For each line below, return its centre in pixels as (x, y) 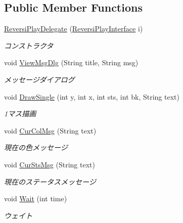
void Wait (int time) (36, 198)
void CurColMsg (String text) (50, 130)
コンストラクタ (29, 45)
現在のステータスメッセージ (50, 181)
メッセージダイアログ (39, 79)
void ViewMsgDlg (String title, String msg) (71, 62)
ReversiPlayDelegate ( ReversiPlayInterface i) (74, 29)
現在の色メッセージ (36, 147)
